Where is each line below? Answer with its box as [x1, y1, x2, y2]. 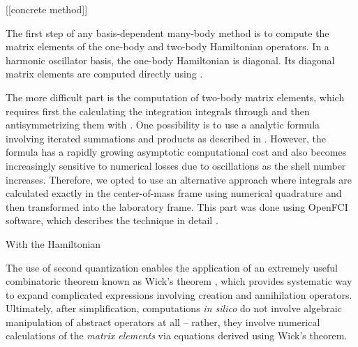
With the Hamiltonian [6, 236, 101, 251]
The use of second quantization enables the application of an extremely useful [6, 260, 338, 274]
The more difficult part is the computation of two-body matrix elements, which [6, 89, 345, 104]
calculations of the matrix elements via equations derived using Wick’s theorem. [6, 328, 348, 343]
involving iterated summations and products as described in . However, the [6, 131, 327, 145]
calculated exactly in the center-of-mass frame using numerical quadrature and [6, 186, 342, 200]
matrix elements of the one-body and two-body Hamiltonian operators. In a [6, 39, 329, 54]
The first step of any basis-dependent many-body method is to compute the [6, 25, 329, 40]
